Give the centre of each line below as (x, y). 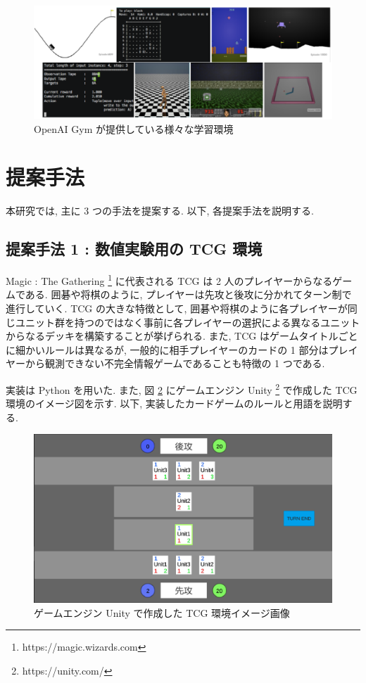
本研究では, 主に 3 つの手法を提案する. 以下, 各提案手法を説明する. (160, 211)
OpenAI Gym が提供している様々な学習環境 (134, 128)
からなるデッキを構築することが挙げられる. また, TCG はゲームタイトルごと (182, 336)
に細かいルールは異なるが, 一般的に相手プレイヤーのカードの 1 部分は (167, 349)
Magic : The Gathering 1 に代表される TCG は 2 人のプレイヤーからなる (169, 280)
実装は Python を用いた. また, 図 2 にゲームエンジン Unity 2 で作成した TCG (182, 388)
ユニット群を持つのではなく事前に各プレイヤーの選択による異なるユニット (188, 322)
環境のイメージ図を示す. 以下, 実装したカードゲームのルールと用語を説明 (174, 403)
